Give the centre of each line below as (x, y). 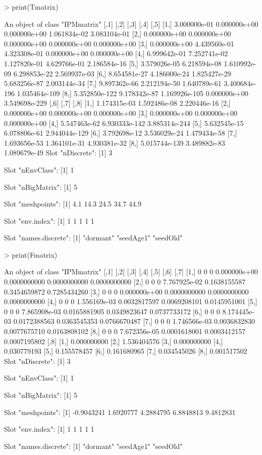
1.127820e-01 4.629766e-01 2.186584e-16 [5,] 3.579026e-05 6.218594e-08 (113, 63)
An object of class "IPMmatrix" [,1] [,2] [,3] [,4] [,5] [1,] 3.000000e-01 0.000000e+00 (131, 24)
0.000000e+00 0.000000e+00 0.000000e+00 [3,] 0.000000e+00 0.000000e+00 (121, 113)
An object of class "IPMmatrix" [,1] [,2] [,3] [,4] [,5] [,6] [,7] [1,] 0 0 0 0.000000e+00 (131, 272)
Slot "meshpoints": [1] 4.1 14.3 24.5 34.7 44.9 (73, 204)
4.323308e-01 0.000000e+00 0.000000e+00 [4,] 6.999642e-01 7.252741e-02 (116, 53)
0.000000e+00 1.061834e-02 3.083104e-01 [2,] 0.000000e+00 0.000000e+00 (118, 34)
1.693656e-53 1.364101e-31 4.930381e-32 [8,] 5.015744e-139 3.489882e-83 (115, 142)
